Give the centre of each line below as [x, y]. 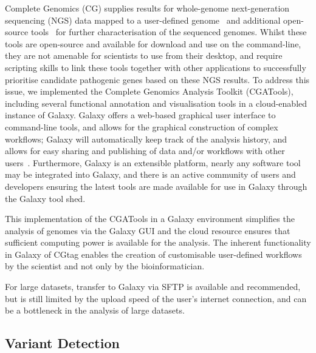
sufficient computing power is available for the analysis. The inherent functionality [158, 242]
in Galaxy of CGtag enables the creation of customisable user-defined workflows [153, 254]
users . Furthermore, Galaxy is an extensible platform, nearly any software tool [153, 162]
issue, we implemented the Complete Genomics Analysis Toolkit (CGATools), [149, 91]
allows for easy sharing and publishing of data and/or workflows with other [145, 151]
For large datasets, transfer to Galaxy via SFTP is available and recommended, [153, 287]
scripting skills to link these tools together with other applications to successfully [156, 67]
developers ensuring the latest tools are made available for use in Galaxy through [156, 186]
